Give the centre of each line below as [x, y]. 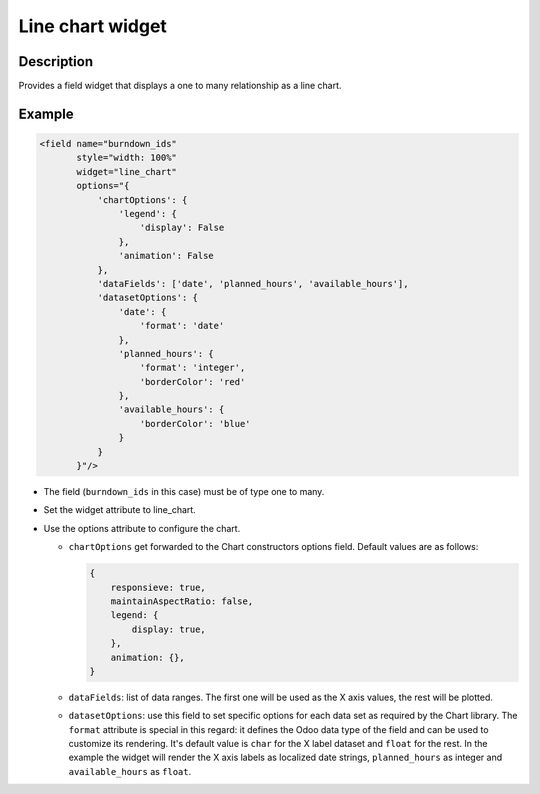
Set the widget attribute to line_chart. [120, 510]
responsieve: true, [158, 587]
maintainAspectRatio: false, [182, 601]
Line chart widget [92, 26]
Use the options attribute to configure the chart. [142, 528]
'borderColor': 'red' [192, 381]
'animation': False [166, 256]
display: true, [169, 629]
